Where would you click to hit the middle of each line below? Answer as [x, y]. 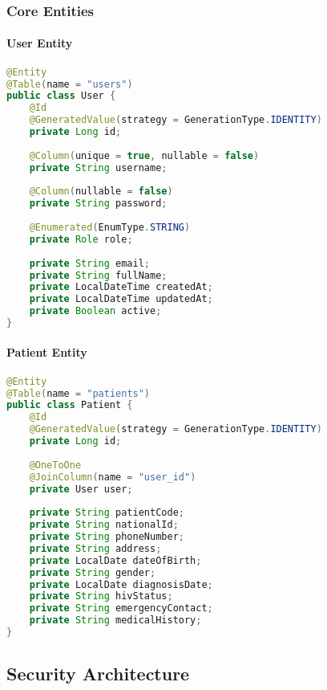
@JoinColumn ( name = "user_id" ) [113, 477]
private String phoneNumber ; [107, 537]
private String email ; [90, 263]
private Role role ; [81, 239]
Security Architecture [98, 674]
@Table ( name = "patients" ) [79, 393]
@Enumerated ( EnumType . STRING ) [110, 228]
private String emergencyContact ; [121, 608]
